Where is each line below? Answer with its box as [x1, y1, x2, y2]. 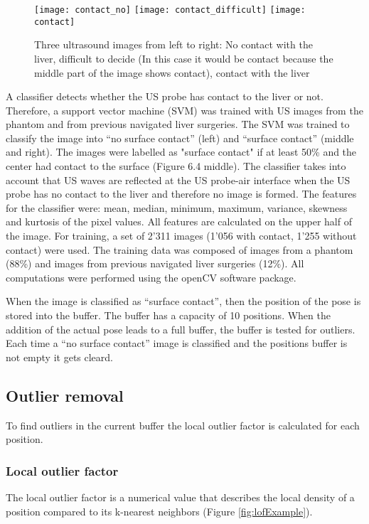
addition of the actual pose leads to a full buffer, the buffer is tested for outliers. [6, 321, 355, 336]
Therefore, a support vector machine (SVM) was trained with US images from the [6, 102, 363, 117]
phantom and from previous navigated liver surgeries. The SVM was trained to [6, 117, 350, 132]
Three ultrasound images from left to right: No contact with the [34, 37, 313, 52]
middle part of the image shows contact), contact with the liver [34, 65, 310, 80]
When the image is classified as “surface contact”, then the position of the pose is [6, 294, 361, 309]
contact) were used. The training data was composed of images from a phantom [6, 242, 353, 257]
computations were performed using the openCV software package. [6, 269, 296, 284]
